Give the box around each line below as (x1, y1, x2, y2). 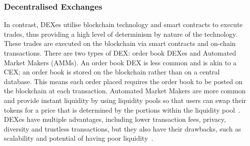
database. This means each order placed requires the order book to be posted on (4, 76, 243, 86)
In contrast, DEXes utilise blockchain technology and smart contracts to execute (4, 19, 243, 29)
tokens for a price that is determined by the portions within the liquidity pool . (4, 104, 240, 115)
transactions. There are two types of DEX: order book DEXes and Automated (4, 48, 236, 58)
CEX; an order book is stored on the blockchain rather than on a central (4, 67, 220, 77)
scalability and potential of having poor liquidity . (4, 133, 154, 143)
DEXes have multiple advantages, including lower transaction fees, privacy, (4, 114, 226, 124)
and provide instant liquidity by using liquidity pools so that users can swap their (4, 95, 247, 105)
